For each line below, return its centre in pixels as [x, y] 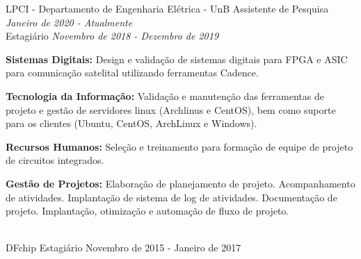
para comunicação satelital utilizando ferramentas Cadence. [132, 73]
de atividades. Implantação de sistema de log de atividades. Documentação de [171, 197]
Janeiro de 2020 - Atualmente [69, 22]
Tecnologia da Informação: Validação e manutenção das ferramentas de [165, 95]
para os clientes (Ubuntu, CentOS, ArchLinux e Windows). [131, 123]
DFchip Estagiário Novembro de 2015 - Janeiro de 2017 [123, 248]
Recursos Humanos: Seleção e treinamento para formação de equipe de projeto [179, 146]
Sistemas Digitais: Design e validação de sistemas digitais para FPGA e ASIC [177, 59]
